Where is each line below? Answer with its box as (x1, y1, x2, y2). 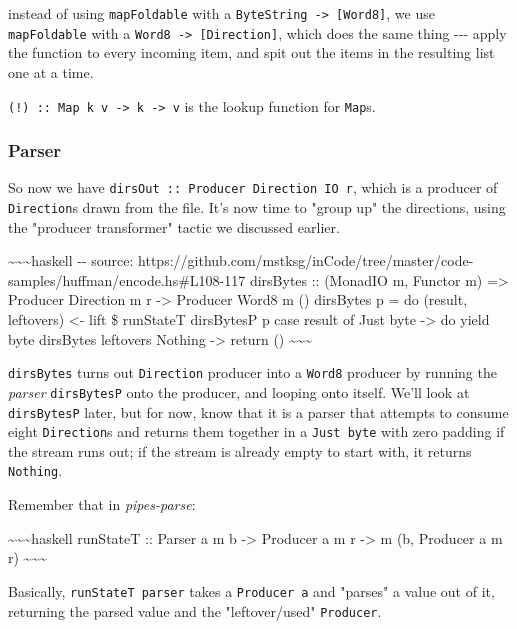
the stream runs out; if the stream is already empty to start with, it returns (8, 440, 472, 461)
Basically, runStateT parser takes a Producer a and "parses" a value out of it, (8, 580, 495, 601)
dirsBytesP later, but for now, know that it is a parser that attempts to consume (8, 401, 509, 422)
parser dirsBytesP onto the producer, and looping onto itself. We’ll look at (8, 381, 470, 402)
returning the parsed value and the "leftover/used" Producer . (8, 600, 382, 621)
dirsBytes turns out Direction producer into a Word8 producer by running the (8, 362, 497, 383)
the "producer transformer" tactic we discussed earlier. (8, 216, 340, 237)
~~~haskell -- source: (8, 250, 134, 271)
